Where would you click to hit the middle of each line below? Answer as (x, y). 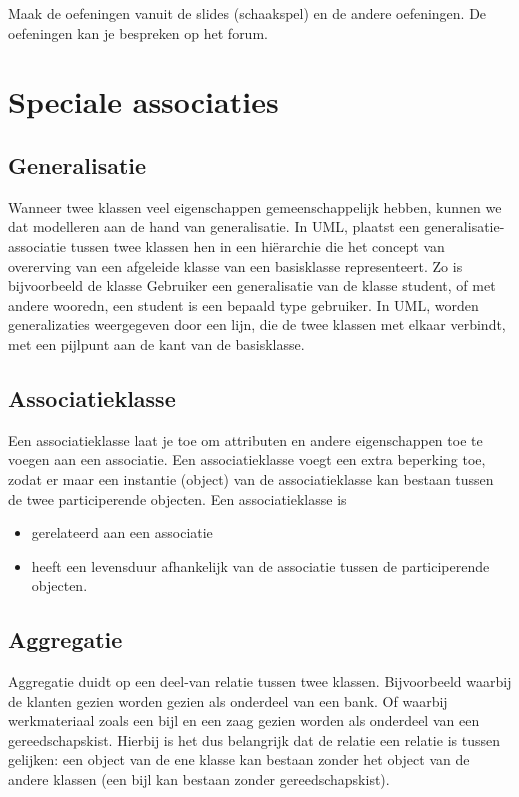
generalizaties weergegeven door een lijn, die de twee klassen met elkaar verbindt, (257, 324)
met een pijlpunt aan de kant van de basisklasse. (156, 343)
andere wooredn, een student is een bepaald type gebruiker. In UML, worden (243, 304)
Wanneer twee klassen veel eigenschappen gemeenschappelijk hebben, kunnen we (255, 206)
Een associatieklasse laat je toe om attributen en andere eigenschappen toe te (245, 439)
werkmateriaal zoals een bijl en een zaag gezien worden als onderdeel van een (244, 720)
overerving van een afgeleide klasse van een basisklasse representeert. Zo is (235, 265)
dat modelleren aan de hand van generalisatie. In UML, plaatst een (214, 226)
